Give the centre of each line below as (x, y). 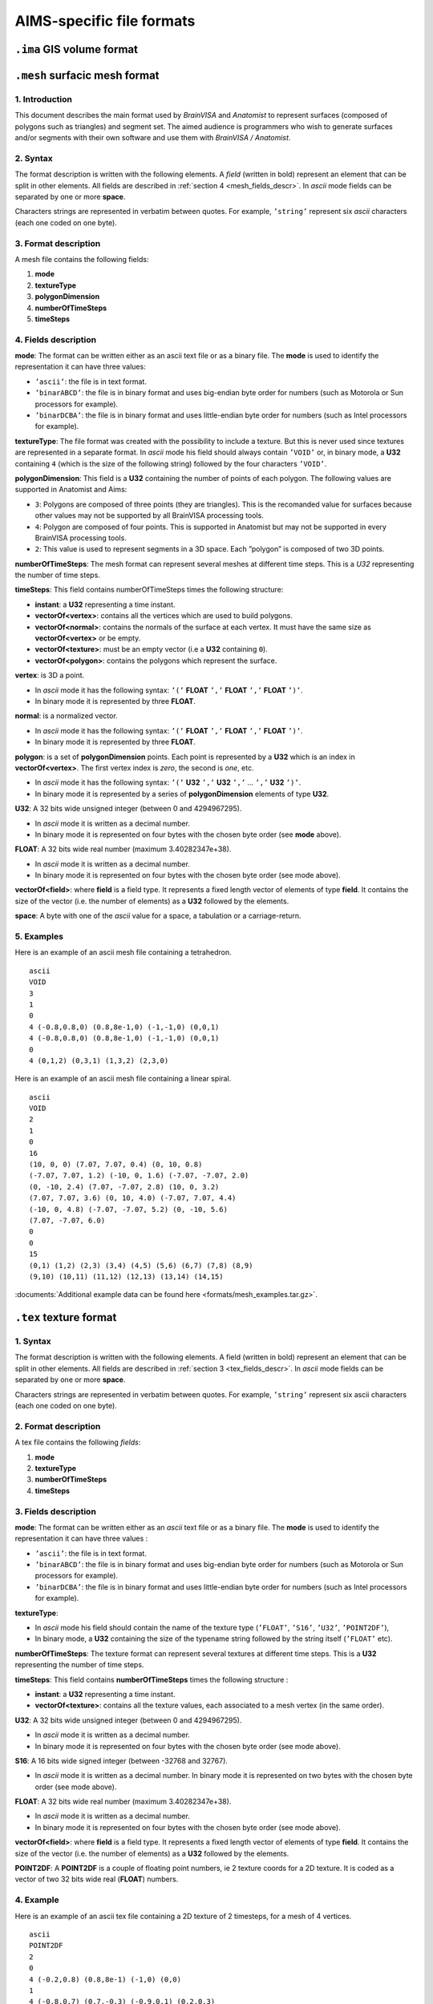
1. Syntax (33, 1341)
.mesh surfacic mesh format (87, 75)
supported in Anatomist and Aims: (71, 490)
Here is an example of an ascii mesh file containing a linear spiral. (123, 1079)
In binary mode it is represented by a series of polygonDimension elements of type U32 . (182, 794)
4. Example (37, 1900)
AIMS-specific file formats (105, 21)
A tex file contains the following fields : (78, 1442)
